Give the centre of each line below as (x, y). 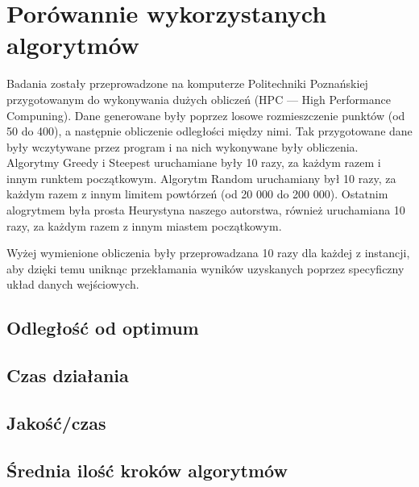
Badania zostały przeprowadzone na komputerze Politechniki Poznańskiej (187, 83)
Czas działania (68, 375)
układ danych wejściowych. (73, 284)
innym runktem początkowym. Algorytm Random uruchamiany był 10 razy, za (201, 178)
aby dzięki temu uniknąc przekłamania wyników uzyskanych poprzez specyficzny (205, 268)
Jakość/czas (56, 422)
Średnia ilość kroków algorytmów (147, 470)
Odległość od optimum (103, 328)
